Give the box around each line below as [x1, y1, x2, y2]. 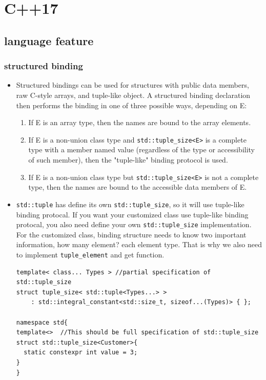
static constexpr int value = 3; [24, 349, 138, 356]
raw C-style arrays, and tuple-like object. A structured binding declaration [16, 89, 251, 100]
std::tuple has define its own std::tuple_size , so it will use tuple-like [16, 198, 244, 209]
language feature [4, 32, 94, 48]
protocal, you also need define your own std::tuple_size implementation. [16, 219, 252, 230]
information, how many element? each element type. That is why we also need [16, 239, 262, 250]
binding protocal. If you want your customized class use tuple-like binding [16, 209, 249, 219]
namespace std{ [16, 318, 68, 326]
